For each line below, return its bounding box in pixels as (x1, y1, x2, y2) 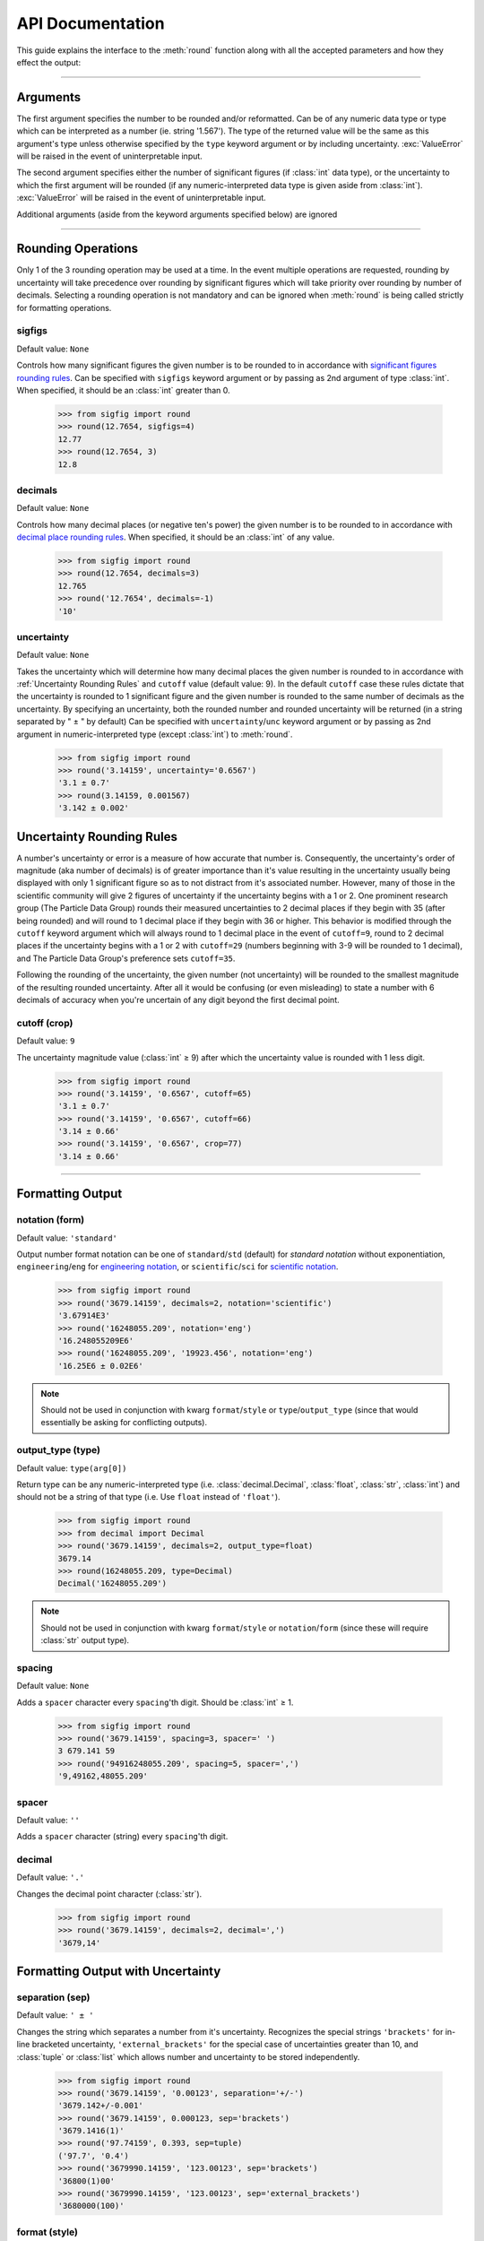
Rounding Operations (16, 241, 139, 256)
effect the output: (16, 56, 81, 67)
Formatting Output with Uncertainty (16, 1964, 221, 1979)
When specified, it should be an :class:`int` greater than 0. (16, 385, 230, 395)
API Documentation (16, 13, 165, 33)
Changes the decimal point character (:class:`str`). (16, 1888, 203, 1899)
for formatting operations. (16, 302, 112, 313)
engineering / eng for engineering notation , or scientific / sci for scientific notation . (16, 1261, 339, 1272)
